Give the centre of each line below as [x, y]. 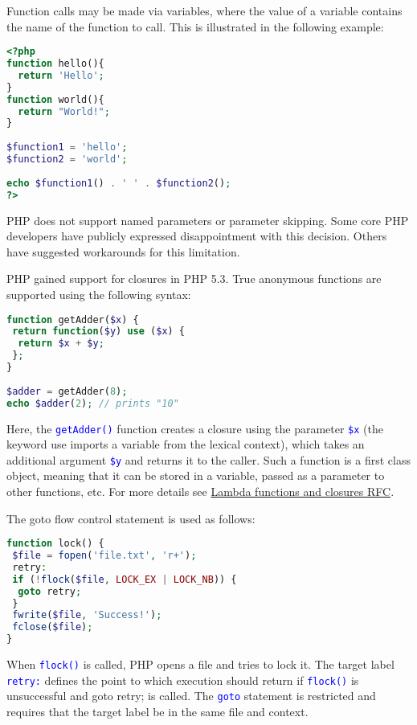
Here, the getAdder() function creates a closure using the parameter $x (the [195, 428]
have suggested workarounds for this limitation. [123, 251]
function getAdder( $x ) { [73, 319]
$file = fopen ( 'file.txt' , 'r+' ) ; [104, 556]
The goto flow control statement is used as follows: [131, 518]
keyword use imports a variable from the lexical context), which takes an [186, 444]
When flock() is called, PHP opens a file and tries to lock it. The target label [200, 664]
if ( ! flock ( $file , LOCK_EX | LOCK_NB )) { [125, 579]
